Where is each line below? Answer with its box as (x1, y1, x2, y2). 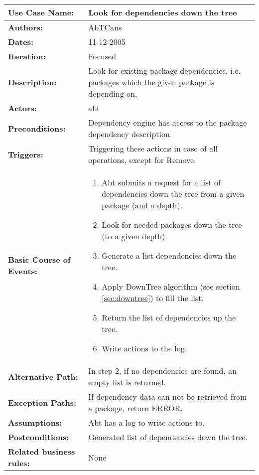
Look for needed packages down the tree (102, 219, 242, 230)
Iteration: (8, 50, 46, 62)
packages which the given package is (88, 76, 215, 88)
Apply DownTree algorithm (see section (102, 281, 240, 292)
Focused (88, 50, 117, 62)
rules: (8, 457, 30, 469)
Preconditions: (8, 122, 66, 134)
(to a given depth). (102, 230, 167, 242)
